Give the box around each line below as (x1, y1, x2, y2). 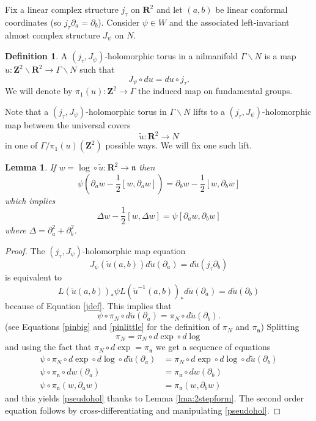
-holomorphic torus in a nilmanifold (105, 49, 238, 62)
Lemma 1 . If (5, 161, 56, 174)
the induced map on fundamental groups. (138, 84, 293, 97)
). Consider (98, 15, 140, 28)
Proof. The (5, 244, 45, 257)
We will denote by (5, 84, 73, 97)
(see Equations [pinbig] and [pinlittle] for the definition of (5, 320, 220, 333)
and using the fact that (5, 340, 92, 353)
